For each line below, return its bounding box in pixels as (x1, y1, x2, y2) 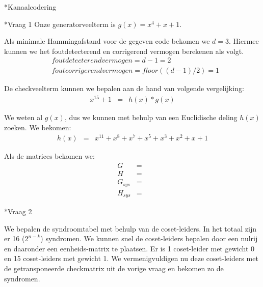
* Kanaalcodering (4, 2, 57, 12)
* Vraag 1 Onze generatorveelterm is (4, 18, 116, 29)
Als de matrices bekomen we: (4, 151, 95, 161)
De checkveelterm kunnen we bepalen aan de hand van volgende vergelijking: (4, 83, 244, 94)
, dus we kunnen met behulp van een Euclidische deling (64, 112, 238, 123)
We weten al (4, 112, 43, 123)
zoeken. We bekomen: (4, 122, 71, 132)
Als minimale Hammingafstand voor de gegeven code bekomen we (4, 36, 210, 46)
